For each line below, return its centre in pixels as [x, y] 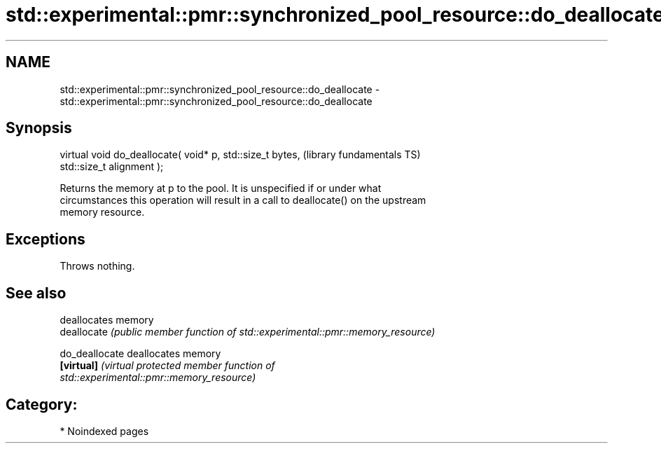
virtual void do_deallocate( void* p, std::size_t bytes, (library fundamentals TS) [240, 155]
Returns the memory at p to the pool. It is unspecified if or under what [221, 188]
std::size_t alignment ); [112, 167]
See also [36, 293]
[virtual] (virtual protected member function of [167, 366]
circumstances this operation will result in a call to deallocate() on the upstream [243, 200]
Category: [42, 404]
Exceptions [46, 239]
